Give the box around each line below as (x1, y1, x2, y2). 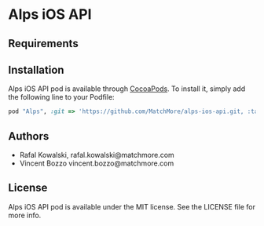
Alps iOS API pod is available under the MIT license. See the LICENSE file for (8, 202, 255, 211)
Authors (8, 129, 49, 143)
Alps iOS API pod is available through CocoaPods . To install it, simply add (8, 84, 246, 93)
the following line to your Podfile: (8, 93, 115, 102)
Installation (8, 63, 64, 76)
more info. (8, 210, 42, 220)
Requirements (8, 37, 79, 50)
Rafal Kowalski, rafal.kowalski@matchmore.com (19, 151, 174, 160)
